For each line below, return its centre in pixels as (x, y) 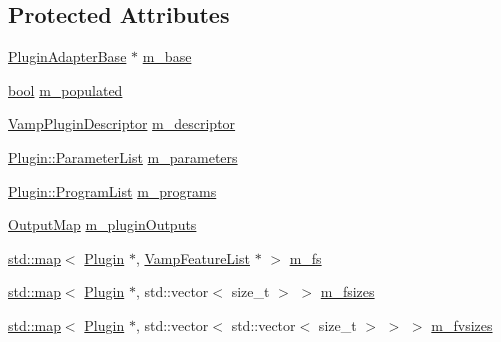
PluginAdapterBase (67, 56)
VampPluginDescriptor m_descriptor (122, 123)
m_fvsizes (462, 324)
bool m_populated (65, 89)
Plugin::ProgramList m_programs (112, 190)
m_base (167, 56)
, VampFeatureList (192, 257)
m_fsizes (347, 291)
